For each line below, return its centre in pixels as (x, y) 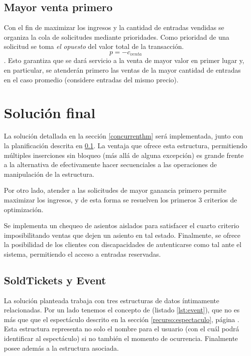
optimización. (24, 209)
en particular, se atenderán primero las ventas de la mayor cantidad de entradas (122, 70)
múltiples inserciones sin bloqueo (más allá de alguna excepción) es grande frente (124, 155)
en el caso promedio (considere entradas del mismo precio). (91, 79)
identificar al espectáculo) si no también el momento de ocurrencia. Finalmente (121, 338)
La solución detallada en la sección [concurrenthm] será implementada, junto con (124, 136)
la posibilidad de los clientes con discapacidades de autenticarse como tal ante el (123, 244)
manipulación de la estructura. (49, 174)
